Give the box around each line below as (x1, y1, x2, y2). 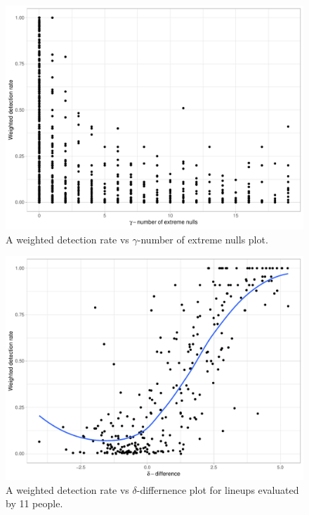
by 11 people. (6, 496, 63, 511)
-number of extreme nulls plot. (137, 231, 268, 246)
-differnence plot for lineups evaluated (136, 482, 299, 497)
